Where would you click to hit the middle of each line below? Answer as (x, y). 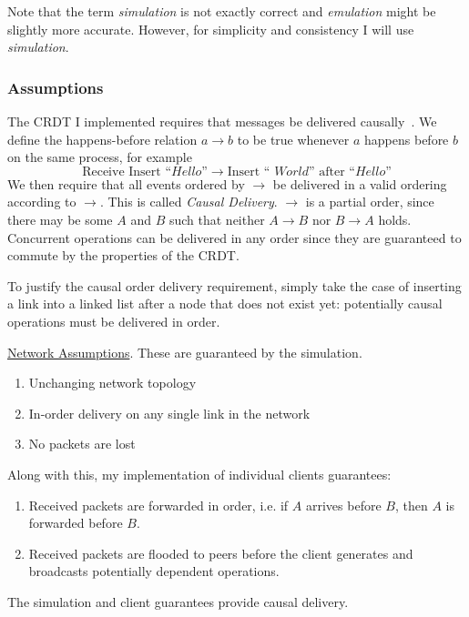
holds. (395, 219)
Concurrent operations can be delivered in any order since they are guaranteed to (234, 237)
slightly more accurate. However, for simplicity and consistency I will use (211, 29)
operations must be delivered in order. (114, 321)
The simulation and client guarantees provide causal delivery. (178, 601)
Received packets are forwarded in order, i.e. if (158, 505)
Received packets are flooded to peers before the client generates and (221, 553)
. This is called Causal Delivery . (189, 202)
